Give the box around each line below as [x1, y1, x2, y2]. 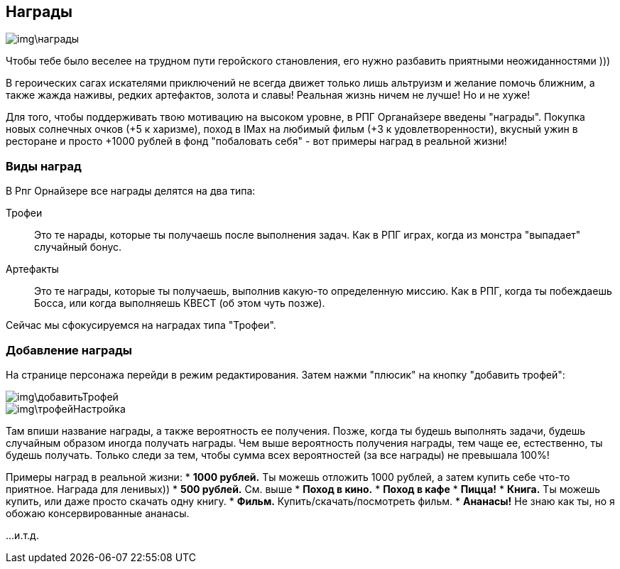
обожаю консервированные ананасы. [6, 506, 190, 519]
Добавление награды [6, 342, 132, 357]
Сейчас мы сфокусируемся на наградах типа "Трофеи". [6, 319, 276, 332]
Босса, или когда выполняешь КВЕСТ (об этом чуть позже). [34, 297, 325, 310]
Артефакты [6, 263, 59, 276]
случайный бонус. [34, 241, 122, 254]
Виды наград [6, 158, 82, 173]
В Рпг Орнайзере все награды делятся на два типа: [6, 185, 256, 197]
